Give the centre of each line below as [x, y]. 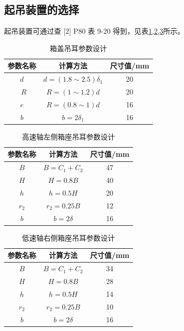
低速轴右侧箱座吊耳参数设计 [69, 237]
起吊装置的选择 [42, 9]
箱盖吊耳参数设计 [78, 48]
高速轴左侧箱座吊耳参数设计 [69, 136]
